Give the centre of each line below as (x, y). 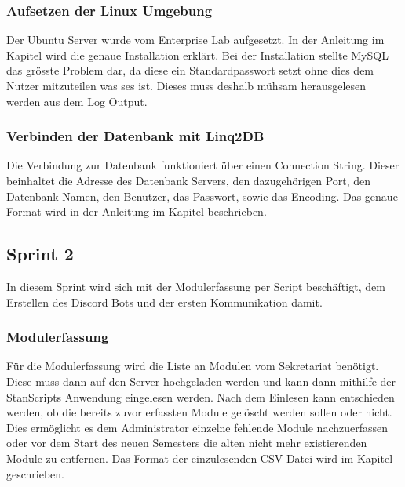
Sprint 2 (40, 254)
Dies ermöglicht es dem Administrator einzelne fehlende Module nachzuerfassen (197, 427)
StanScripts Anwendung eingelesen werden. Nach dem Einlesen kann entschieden (201, 396)
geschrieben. (36, 473)
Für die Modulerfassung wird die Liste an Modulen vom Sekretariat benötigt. (193, 366)
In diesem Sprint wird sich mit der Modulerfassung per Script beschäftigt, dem (196, 286)
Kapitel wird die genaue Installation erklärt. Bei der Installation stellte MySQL (197, 55)
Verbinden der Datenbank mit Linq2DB (135, 136)
